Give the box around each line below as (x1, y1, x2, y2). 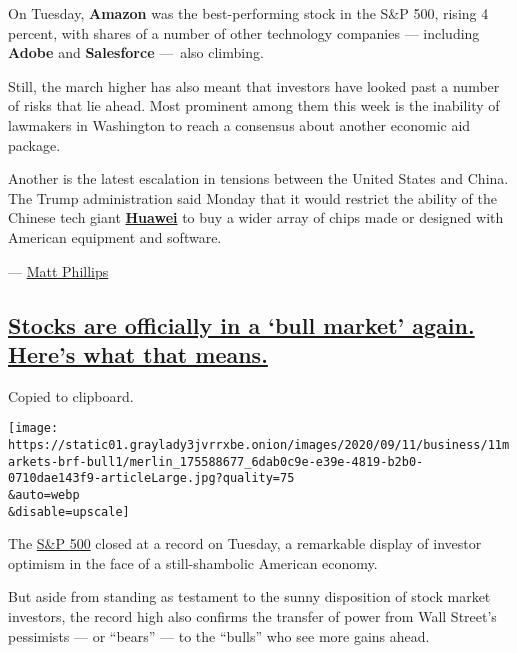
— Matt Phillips (8, 260, 109, 281)
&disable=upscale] (8, 504, 130, 519)
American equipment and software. (8, 226, 222, 247)
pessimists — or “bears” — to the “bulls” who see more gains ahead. (8, 625, 430, 646)
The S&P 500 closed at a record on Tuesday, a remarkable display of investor (8, 533, 482, 554)
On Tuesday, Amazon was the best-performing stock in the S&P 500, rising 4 (8, 3, 489, 23)
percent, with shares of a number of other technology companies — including (8, 22, 480, 43)
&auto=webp (8, 487, 80, 502)
